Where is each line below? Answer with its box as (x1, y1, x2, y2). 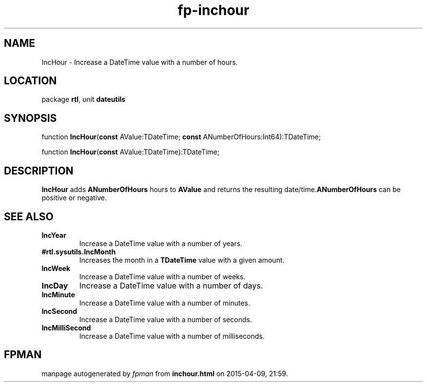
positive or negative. (41, 193, 107, 202)
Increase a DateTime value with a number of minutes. (79, 298, 250, 307)
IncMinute (41, 290, 75, 299)
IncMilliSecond (41, 323, 91, 332)
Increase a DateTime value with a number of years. (79, 239, 243, 248)
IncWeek (41, 264, 71, 272)
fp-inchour (177, 2, 250, 19)
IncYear (41, 231, 66, 239)
